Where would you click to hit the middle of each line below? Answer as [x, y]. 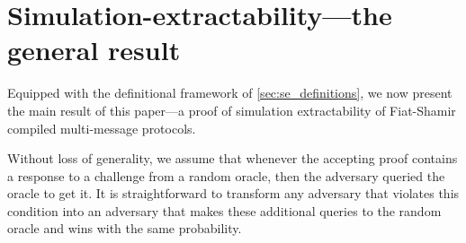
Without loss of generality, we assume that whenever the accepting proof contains [233, 158]
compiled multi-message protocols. [102, 128]
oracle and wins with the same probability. [125, 228]
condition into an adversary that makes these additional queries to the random [224, 210]
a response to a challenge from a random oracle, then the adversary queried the [226, 175]
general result [94, 50]
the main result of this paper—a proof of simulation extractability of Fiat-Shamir [232, 110]
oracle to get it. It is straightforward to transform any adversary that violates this [233, 193]
